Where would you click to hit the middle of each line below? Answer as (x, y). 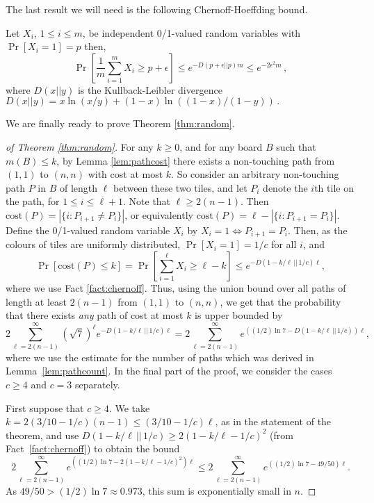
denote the (285, 187)
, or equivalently (159, 214)
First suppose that (45, 407)
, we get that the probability (280, 301)
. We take (129, 407)
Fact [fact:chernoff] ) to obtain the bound (93, 448)
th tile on (334, 187)
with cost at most (125, 174)
